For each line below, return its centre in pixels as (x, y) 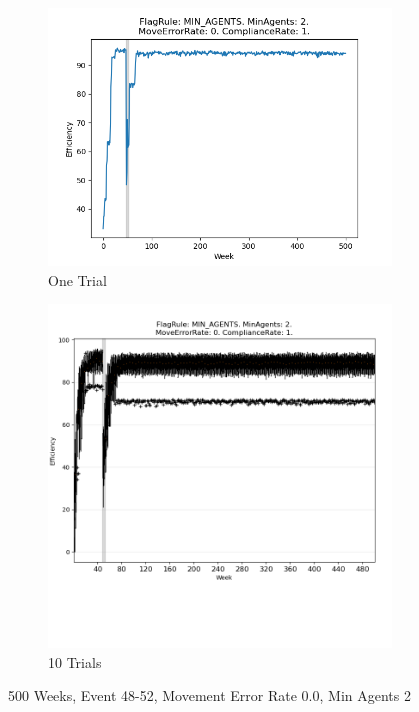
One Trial (77, 279)
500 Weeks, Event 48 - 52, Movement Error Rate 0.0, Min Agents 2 (209, 695)
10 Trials (75, 661)
